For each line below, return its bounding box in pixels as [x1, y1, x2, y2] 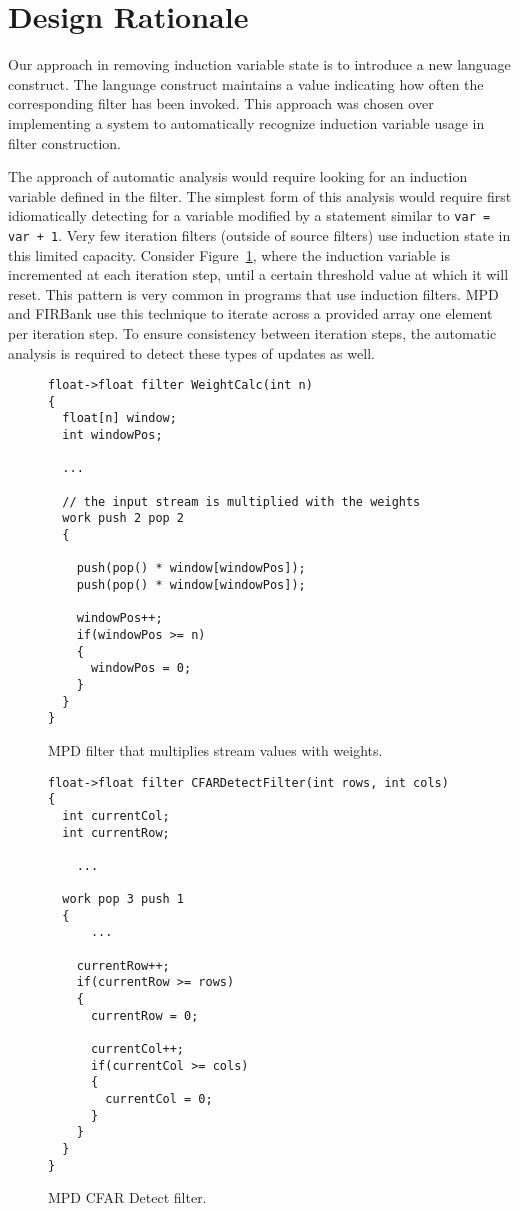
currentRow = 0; [90, 1008, 199, 1023]
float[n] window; [62, 411, 177, 426]
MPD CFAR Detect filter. [48, 1187, 207, 1208]
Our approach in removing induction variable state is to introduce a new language [8, 54, 511, 75]
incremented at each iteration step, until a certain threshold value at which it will [8, 264, 509, 285]
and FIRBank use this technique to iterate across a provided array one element [8, 303, 493, 324]
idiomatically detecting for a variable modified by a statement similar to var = [8, 205, 491, 226]
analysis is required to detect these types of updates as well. [8, 342, 375, 363]
